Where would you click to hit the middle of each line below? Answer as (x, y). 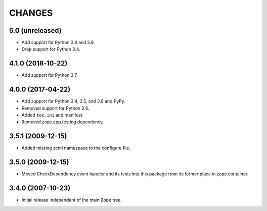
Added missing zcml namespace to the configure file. (76, 148)
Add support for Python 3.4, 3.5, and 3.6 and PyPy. (73, 101)
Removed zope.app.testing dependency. (63, 122)
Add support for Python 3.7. (50, 75)
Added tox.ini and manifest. (52, 115)
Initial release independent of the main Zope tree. (72, 200)
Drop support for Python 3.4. (51, 49)
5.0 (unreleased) (35, 30)
